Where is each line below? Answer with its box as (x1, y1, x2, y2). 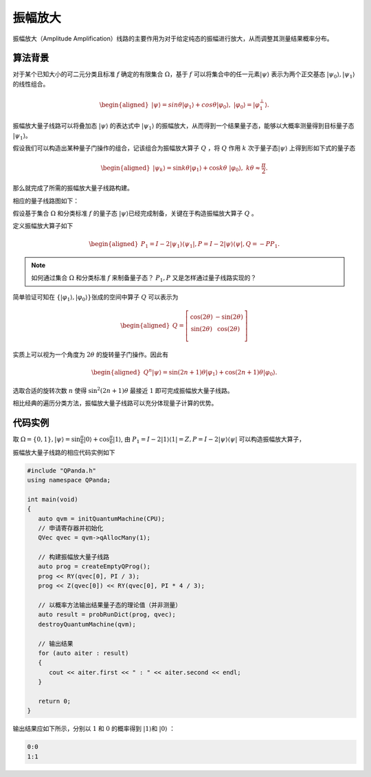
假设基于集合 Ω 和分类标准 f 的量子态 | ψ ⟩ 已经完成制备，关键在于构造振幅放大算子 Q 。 (12, 209, 258, 217)
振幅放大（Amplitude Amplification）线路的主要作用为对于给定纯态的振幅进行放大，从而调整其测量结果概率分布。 (12, 34, 333, 43)
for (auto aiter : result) (38, 649, 129, 657)
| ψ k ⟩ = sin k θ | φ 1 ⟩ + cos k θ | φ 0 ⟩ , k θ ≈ (152, 164, 261, 173)
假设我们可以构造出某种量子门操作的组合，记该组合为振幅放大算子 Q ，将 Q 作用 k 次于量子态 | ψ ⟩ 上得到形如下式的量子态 (12, 144, 356, 153)
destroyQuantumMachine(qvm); (38, 620, 137, 628)
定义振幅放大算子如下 (12, 222, 74, 230)
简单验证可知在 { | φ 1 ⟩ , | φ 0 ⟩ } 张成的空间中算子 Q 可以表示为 (12, 293, 179, 302)
